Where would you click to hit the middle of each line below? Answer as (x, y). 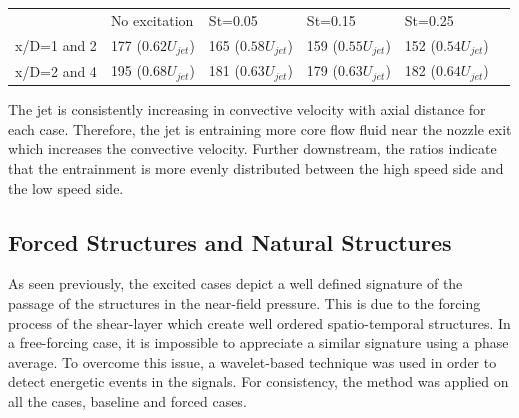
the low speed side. (66, 187)
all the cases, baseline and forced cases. (127, 400)
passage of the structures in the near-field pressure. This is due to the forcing (244, 303)
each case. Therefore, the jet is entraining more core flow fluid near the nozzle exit (260, 128)
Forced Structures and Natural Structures (230, 241)
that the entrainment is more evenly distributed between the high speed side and (256, 168)
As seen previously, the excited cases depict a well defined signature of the (235, 283)
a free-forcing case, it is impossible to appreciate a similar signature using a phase (258, 342)
